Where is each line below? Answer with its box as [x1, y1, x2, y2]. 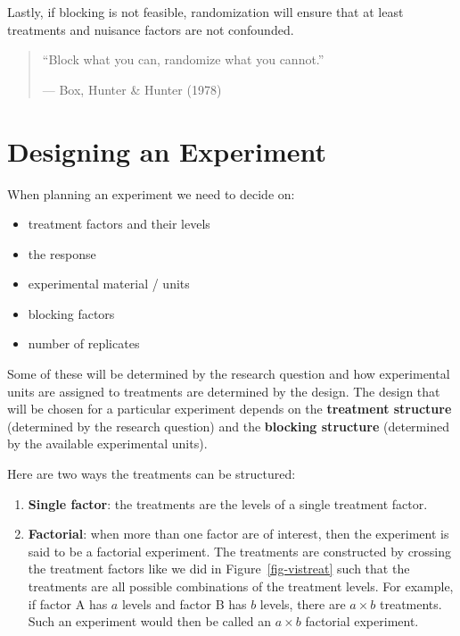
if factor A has [28, 594, 108, 613]
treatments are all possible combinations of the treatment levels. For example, [28, 577, 454, 595]
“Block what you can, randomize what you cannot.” [42, 50, 324, 69]
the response [28, 244, 96, 263]
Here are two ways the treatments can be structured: [7, 464, 296, 483]
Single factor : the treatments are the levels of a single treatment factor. [28, 494, 428, 513]
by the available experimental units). [7, 434, 208, 453]
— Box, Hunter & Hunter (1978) [42, 79, 222, 98]
